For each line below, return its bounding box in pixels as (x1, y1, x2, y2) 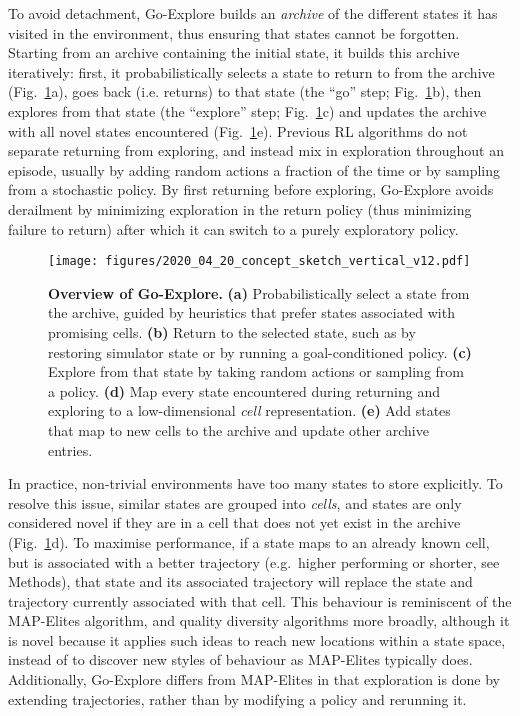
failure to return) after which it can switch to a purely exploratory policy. (8, 218, 459, 239)
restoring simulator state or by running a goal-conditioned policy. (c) (48, 341, 472, 362)
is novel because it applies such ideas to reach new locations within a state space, (8, 629, 506, 650)
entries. (48, 439, 93, 460)
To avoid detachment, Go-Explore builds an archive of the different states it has (8, 3, 498, 23)
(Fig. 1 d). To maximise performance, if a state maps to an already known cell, (8, 531, 490, 552)
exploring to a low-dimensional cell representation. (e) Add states (48, 400, 451, 421)
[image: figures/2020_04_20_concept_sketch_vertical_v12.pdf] (48, 254, 471, 269)
